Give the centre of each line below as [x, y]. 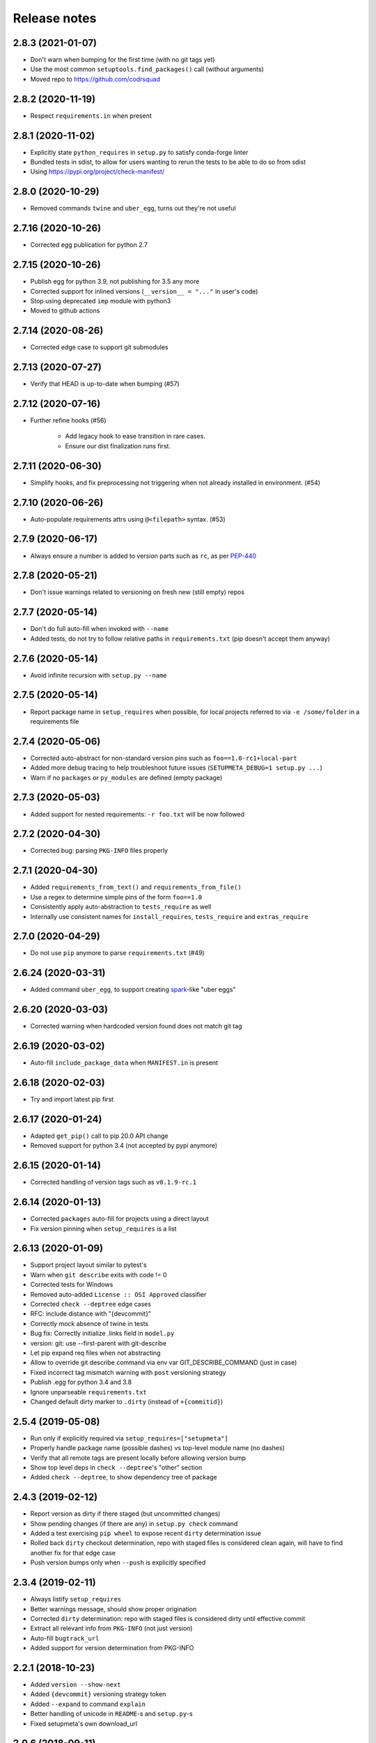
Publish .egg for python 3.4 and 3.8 [81, 1382]
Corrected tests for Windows [72, 1285]
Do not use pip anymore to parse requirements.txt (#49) [117, 953]
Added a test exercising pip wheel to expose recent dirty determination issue [146, 1533]
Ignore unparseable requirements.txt [89, 1392]
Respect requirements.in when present [91, 116]
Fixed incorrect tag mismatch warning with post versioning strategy [128, 1372]
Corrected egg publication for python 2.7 [89, 245]
